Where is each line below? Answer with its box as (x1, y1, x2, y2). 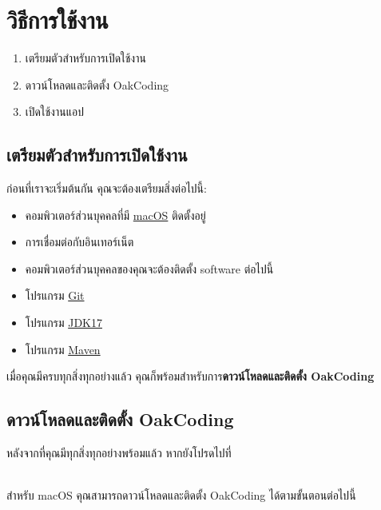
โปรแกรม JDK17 (25, 314, 102, 331)
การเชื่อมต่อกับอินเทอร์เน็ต (25, 233, 134, 250)
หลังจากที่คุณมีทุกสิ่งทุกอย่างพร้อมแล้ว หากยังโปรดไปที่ (6, 444, 232, 461)
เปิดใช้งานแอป (25, 103, 84, 120)
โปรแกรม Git (25, 287, 85, 304)
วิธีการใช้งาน (6, 3, 109, 36)
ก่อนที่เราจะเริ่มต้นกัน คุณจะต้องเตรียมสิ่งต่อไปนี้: (6, 180, 207, 197)
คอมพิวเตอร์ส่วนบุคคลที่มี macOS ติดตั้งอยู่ (25, 206, 206, 223)
